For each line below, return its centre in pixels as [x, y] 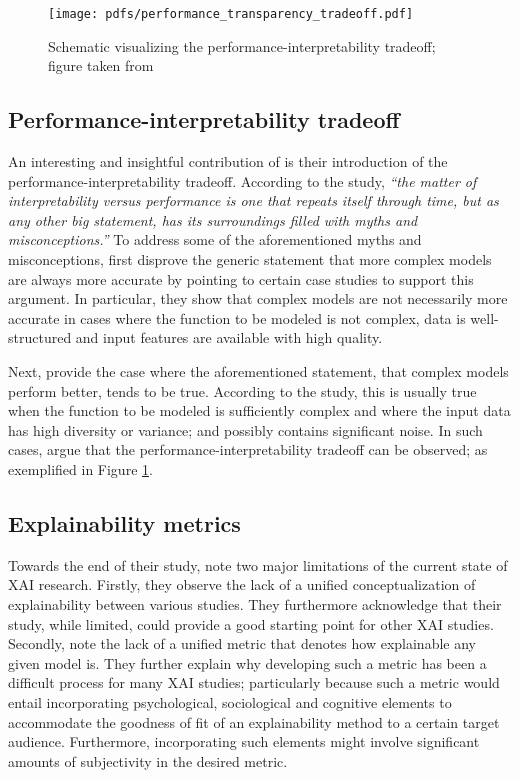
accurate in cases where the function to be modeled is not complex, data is [237, 317]
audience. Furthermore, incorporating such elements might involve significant [244, 741]
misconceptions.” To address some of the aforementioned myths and [215, 239]
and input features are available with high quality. [229, 337]
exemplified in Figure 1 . [80, 468]
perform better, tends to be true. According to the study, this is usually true [242, 390]
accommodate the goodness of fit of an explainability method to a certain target [254, 721]
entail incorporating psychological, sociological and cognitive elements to [230, 701]
